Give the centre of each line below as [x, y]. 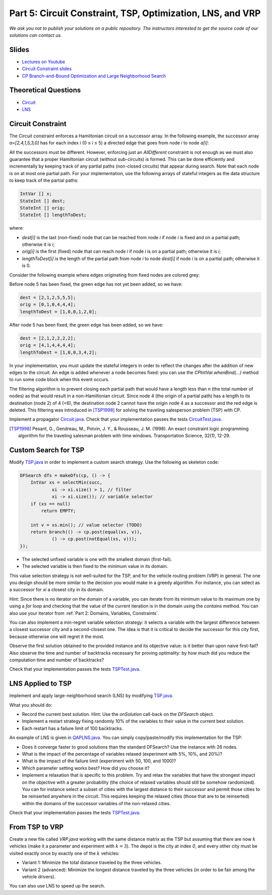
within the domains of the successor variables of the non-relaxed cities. [96, 803]
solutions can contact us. [36, 35]
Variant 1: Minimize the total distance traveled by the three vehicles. [92, 863]
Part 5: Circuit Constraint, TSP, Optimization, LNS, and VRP [135, 13]
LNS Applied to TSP [41, 684]
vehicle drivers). [39, 876]
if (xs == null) [50, 504]
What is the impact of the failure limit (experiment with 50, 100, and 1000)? [99, 761]
